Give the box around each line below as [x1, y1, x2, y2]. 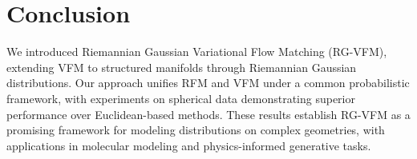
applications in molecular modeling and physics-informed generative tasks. [6, 137, 371, 153]
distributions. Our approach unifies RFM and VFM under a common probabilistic [6, 74, 410, 91]
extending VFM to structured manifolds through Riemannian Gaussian [6, 58, 357, 75]
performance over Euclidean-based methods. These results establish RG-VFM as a [6, 105, 411, 122]
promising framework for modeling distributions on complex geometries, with [6, 121, 385, 138]
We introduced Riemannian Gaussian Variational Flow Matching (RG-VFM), [6, 43, 387, 60]
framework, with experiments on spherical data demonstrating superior [6, 89, 355, 106]
